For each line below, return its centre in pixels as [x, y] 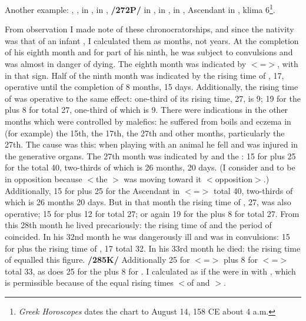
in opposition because [44, 178]
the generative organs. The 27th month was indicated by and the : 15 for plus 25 [150, 156]
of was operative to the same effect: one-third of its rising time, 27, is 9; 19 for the [153, 98]
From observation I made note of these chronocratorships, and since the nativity [149, 29]
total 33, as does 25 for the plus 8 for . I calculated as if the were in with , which [150, 271]
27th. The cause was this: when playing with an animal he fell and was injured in [152, 144]
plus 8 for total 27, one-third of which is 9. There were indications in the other [147, 110]
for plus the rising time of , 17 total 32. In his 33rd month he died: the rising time [153, 248]
